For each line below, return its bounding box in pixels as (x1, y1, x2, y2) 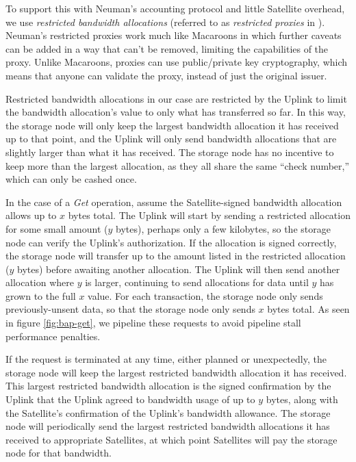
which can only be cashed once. (5, 172, 137, 186)
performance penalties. (5, 329, 101, 343)
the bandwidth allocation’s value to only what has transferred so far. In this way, (5, 105, 346, 119)
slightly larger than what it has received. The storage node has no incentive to (5, 144, 334, 159)
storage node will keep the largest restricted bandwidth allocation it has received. (5, 365, 347, 379)
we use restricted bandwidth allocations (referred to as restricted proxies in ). (5, 14, 325, 29)
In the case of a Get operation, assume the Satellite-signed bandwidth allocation (5, 194, 342, 209)
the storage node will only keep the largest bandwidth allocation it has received (5, 118, 339, 132)
